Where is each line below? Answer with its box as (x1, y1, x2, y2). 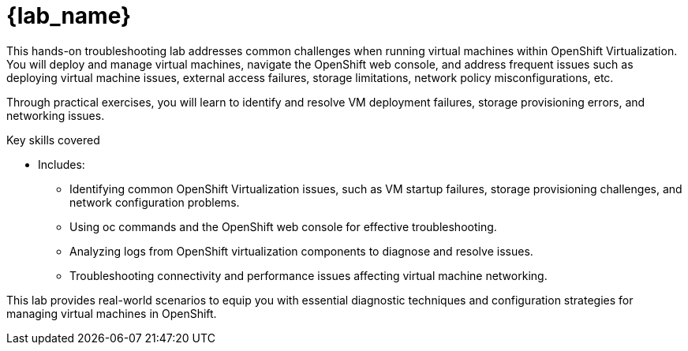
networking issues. (6, 108, 105, 122)
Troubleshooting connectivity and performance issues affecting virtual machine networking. (69, 268, 548, 282)
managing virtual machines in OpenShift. (6, 306, 217, 320)
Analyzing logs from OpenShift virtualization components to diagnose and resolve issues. (69, 244, 533, 258)
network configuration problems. (69, 195, 240, 209)
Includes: (38, 157, 85, 171)
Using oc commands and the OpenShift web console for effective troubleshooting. (69, 219, 497, 233)
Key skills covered (6, 133, 100, 147)
